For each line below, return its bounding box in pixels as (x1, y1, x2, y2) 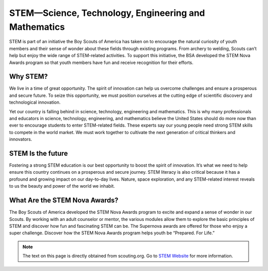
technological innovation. (9, 99, 61, 105)
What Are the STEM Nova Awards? (9, 196, 119, 204)
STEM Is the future (9, 149, 68, 157)
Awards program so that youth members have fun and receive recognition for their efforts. (9, 60, 194, 66)
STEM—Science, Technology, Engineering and (9, 7, 205, 18)
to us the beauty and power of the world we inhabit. (9, 183, 115, 189)
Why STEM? (9, 72, 48, 81)
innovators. (9, 136, 32, 142)
